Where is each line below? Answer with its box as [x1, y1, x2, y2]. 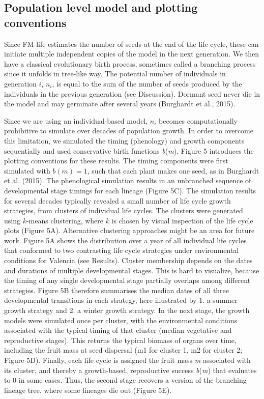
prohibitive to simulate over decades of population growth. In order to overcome [4, 125, 253, 136]
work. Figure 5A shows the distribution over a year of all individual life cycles [4, 235, 247, 245]
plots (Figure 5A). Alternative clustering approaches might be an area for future [4, 225, 255, 236]
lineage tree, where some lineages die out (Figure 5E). [4, 384, 172, 395]
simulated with [4, 165, 50, 176]
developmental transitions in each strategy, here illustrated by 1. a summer [4, 295, 238, 305]
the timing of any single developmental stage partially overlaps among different [4, 275, 251, 286]
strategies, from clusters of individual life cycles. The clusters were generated [4, 205, 243, 216]
